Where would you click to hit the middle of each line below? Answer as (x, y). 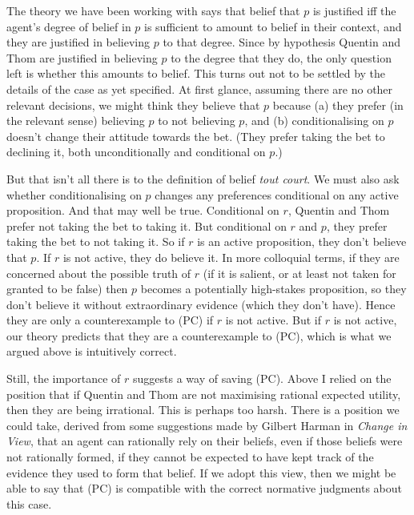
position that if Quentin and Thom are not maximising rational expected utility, (204, 394)
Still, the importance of (64, 378)
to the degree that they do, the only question (281, 57)
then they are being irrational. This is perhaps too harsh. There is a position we (203, 410)
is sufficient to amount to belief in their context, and (273, 26)
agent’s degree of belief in (69, 26)
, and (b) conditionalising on (314, 121)
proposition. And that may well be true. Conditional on (143, 210)
